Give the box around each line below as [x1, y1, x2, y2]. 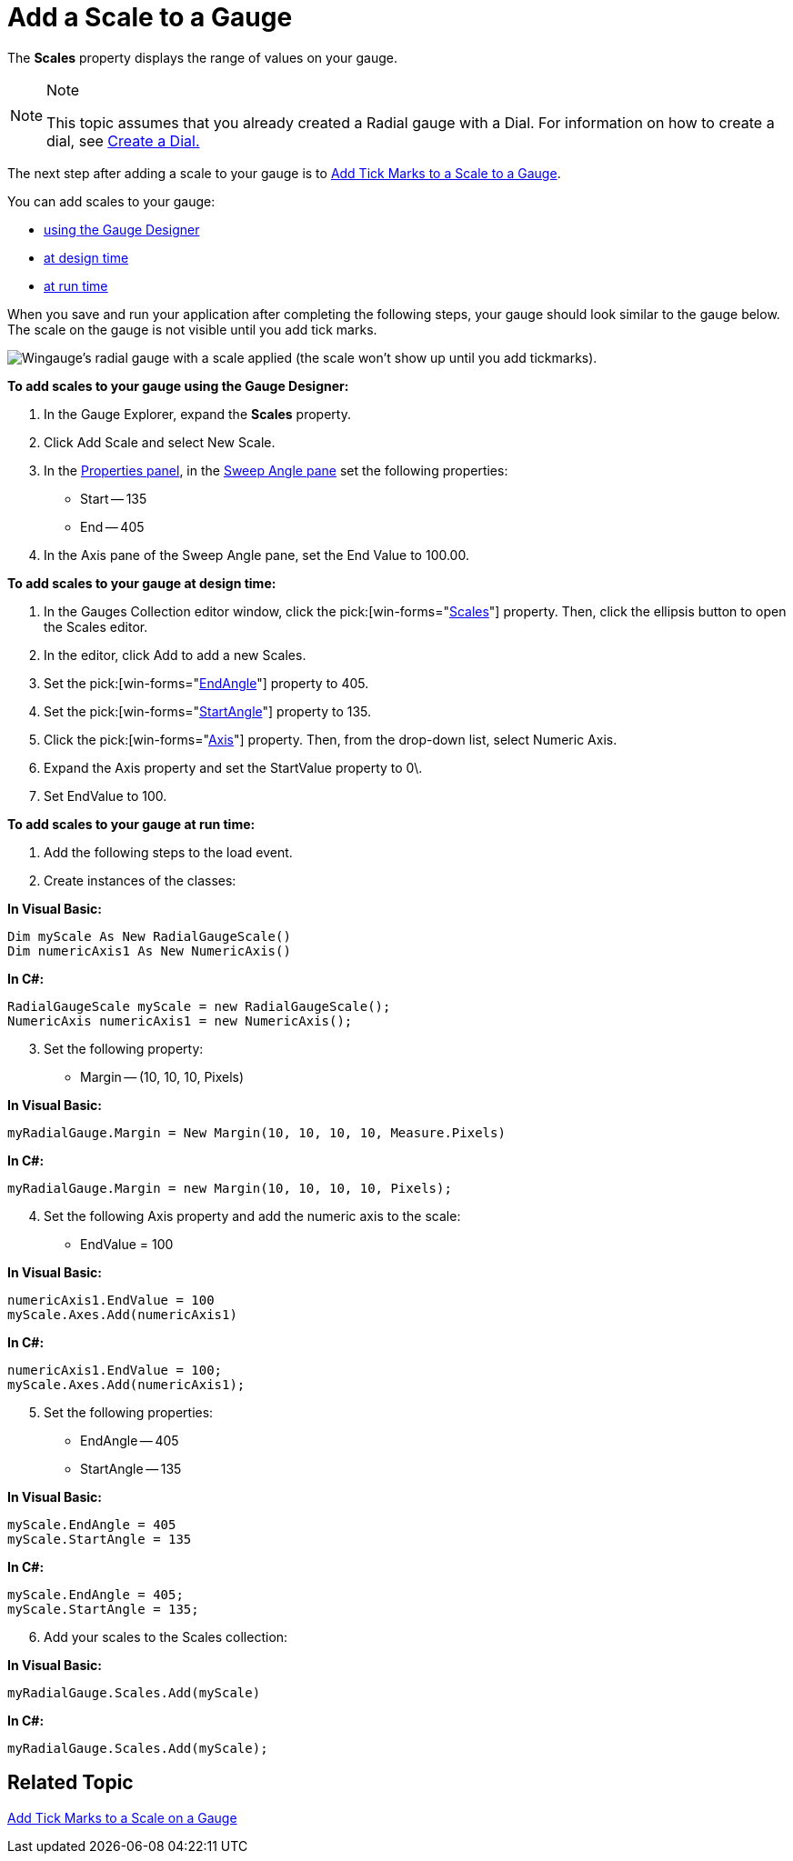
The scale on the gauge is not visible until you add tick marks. [7, 321, 377, 337]
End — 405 [80, 518, 145, 535]
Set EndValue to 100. [44, 787, 167, 804]
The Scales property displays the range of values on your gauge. [7, 49, 398, 65]
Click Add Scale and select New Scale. [44, 434, 276, 450]
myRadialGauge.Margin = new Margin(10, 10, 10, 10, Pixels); [7, 1180, 452, 1196]
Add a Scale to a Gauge [7, 2, 293, 33]
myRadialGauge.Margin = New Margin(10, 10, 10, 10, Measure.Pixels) [7, 1125, 506, 1140]
